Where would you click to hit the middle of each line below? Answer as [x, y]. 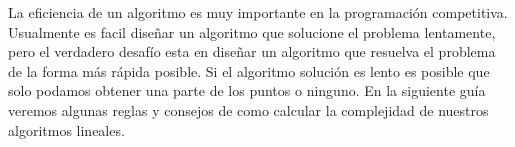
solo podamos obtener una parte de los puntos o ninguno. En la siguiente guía [247, 90]
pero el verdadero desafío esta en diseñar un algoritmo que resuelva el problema [252, 51]
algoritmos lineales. [66, 129]
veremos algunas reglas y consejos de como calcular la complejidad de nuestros [248, 109]
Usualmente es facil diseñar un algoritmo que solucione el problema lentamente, [252, 31]
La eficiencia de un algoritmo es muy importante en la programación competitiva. [258, 12]
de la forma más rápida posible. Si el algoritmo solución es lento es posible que [249, 70]
